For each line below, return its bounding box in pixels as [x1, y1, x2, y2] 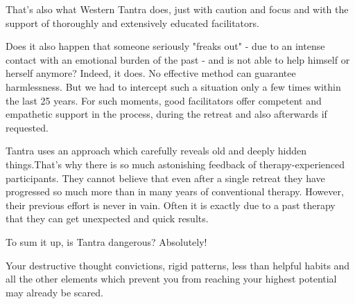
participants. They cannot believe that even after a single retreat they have [6, 170, 325, 185]
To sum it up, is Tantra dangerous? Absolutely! [6, 234, 207, 249]
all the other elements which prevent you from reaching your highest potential [6, 271, 337, 286]
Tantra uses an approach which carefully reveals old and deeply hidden [6, 143, 307, 158]
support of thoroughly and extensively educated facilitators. [6, 15, 259, 30]
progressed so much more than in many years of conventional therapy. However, [6, 184, 344, 199]
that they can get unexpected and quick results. [6, 211, 209, 226]
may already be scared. [6, 285, 103, 299]
